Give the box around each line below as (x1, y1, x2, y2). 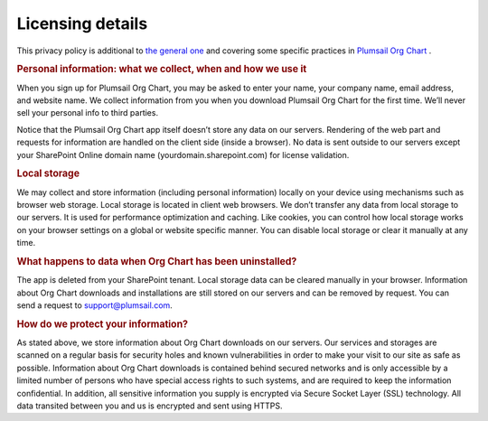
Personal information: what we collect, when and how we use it (16, 63, 307, 76)
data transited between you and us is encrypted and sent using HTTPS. (16, 400, 283, 411)
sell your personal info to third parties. (16, 108, 158, 118)
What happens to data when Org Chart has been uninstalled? (16, 255, 297, 267)
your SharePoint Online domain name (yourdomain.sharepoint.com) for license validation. (16, 149, 350, 160)
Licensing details (16, 14, 148, 33)
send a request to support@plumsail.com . (16, 299, 174, 311)
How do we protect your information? (16, 317, 189, 330)
